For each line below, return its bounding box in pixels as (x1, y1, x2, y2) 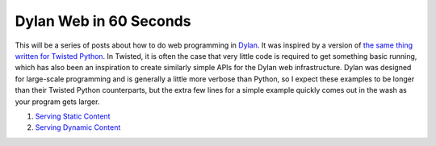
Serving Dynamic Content (35, 123, 121, 132)
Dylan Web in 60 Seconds (15, 12, 191, 30)
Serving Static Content (35, 111, 111, 121)
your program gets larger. (15, 97, 100, 106)
